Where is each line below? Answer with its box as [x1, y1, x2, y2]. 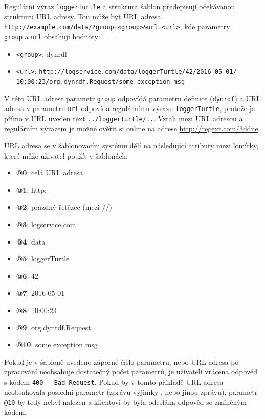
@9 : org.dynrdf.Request [16, 322, 91, 333]
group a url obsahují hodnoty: [4, 31, 100, 41]
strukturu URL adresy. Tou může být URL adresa [4, 11, 161, 21]
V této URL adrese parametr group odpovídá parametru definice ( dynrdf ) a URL [4, 93, 261, 103]
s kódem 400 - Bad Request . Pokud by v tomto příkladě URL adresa [4, 377, 224, 387]
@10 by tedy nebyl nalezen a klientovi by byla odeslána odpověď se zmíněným [4, 396, 247, 407]
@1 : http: [16, 184, 47, 195]
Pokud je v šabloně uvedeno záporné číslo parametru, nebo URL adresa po [4, 356, 239, 367]
